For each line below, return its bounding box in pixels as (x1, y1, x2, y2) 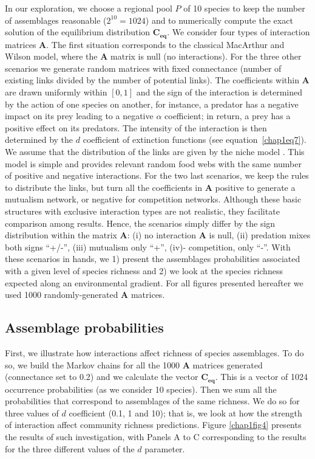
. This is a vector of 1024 (215, 370, 308, 383)
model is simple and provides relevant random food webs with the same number (5, 157, 302, 170)
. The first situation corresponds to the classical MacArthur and (46, 38, 285, 50)
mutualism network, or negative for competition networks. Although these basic (5, 193, 302, 205)
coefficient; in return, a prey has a (164, 109, 291, 122)
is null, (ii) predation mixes (209, 229, 311, 241)
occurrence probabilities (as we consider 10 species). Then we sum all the (5, 382, 277, 395)
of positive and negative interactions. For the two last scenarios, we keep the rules (5, 169, 309, 182)
